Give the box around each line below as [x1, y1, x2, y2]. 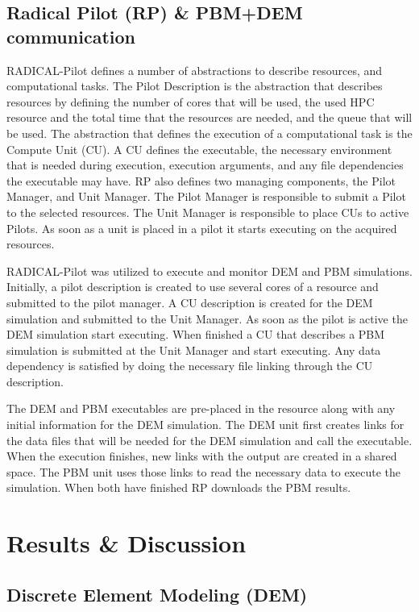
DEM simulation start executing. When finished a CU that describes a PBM [6, 326, 385, 343]
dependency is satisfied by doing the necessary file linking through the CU [6, 357, 373, 374]
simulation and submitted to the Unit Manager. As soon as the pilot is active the [6, 310, 408, 327]
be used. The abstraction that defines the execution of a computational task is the [6, 124, 413, 141]
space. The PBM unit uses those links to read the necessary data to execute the [6, 463, 400, 480]
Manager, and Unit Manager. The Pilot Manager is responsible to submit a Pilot [6, 188, 406, 205]
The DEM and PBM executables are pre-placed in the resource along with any [6, 400, 396, 417]
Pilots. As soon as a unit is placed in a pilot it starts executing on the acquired [6, 219, 397, 236]
